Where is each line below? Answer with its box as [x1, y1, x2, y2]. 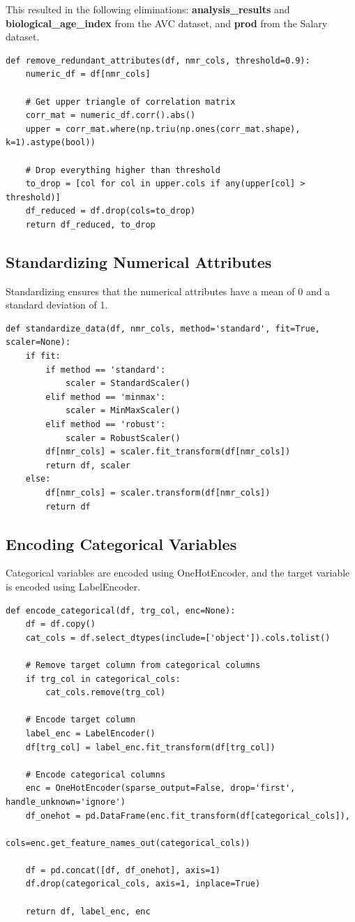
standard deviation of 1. [6, 297, 108, 312]
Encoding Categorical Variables [6, 533, 237, 554]
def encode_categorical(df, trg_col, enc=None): [6, 605, 236, 616]
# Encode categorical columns [25, 769, 166, 780]
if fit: [25, 351, 61, 362]
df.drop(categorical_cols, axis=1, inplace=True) [25, 879, 261, 889]
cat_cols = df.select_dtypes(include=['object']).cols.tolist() [25, 632, 331, 643]
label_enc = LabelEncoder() [25, 728, 156, 738]
